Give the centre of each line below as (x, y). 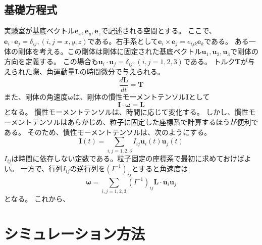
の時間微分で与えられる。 (122, 71)
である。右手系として (123, 41)
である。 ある (226, 41)
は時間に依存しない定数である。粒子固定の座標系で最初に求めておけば (128, 158)
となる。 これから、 (37, 199)
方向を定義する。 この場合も (51, 61)
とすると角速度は (160, 168)
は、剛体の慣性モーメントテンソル (129, 96)
